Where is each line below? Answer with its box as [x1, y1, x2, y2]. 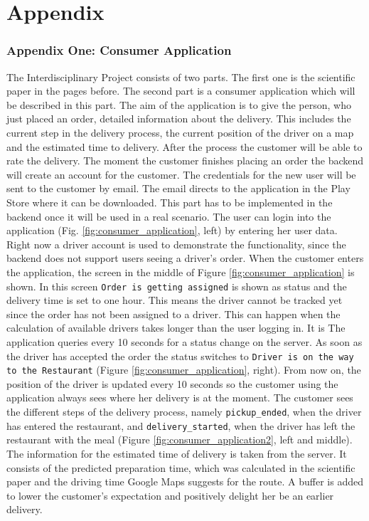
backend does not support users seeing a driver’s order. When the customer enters [6, 251, 364, 265]
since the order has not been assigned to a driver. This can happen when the [6, 306, 341, 321]
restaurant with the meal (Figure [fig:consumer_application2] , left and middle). [6, 432, 353, 447]
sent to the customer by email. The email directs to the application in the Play [6, 181, 351, 196]
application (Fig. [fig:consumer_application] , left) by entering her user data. [6, 223, 338, 238]
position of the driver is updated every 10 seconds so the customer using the [6, 376, 338, 391]
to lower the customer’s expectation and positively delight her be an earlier [6, 488, 334, 502]
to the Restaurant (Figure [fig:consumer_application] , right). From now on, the [6, 362, 361, 377]
